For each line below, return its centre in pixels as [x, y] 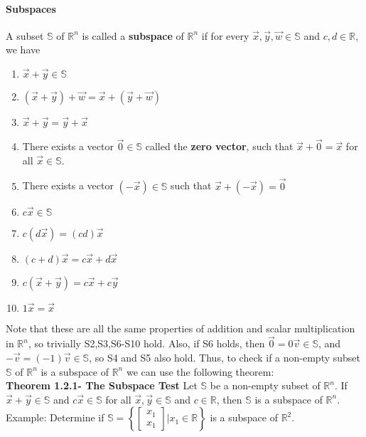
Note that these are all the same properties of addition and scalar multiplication [181, 328]
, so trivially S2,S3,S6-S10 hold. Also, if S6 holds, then [146, 343]
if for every [225, 35]
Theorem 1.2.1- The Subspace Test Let [102, 385]
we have [23, 49]
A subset [25, 35]
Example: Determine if [55, 417]
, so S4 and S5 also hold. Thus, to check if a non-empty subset [225, 358]
